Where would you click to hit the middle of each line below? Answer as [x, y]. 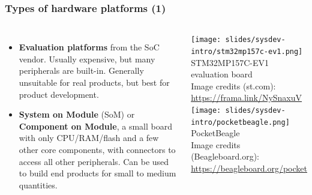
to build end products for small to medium [97, 173]
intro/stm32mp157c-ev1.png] [247, 51]
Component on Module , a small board [95, 126]
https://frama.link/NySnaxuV [247, 97]
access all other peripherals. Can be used [94, 161]
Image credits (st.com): [233, 85]
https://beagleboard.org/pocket [249, 168]
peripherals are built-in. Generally [81, 70]
